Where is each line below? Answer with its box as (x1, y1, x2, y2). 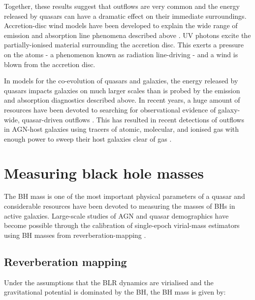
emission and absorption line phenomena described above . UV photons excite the (4, 30, 251, 40)
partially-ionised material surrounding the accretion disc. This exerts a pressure (4, 39, 244, 50)
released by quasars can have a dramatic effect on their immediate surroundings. (4, 10, 247, 21)
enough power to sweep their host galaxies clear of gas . (4, 133, 172, 144)
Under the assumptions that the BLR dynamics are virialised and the (4, 277, 214, 287)
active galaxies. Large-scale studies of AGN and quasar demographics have (4, 210, 229, 221)
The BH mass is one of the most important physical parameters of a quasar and (4, 191, 245, 201)
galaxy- (218, 104, 240, 114)
